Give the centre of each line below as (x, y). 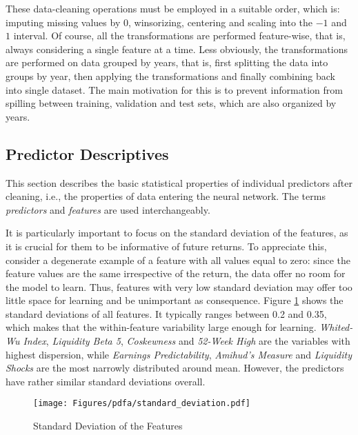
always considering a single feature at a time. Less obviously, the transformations (177, 49)
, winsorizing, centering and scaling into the (220, 22)
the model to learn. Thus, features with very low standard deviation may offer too (179, 286)
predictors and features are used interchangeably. (108, 209)
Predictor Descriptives (87, 153)
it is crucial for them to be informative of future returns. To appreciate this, (166, 246)
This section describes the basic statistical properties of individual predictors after (179, 182)
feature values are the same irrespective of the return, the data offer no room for (176, 273)
